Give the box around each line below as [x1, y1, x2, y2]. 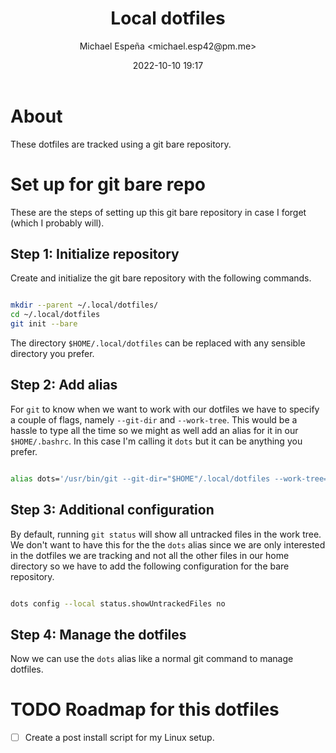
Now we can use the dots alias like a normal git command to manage [10, 653, 294, 665]
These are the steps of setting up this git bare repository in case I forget [10, 206, 307, 218]
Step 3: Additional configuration [10, 502, 215, 519]
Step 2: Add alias [10, 377, 118, 394]
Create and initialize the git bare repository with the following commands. [10, 272, 312, 284]
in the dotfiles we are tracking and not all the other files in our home [10, 549, 290, 561]
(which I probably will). [10, 217, 105, 229]
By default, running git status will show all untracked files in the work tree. [10, 528, 322, 540]
